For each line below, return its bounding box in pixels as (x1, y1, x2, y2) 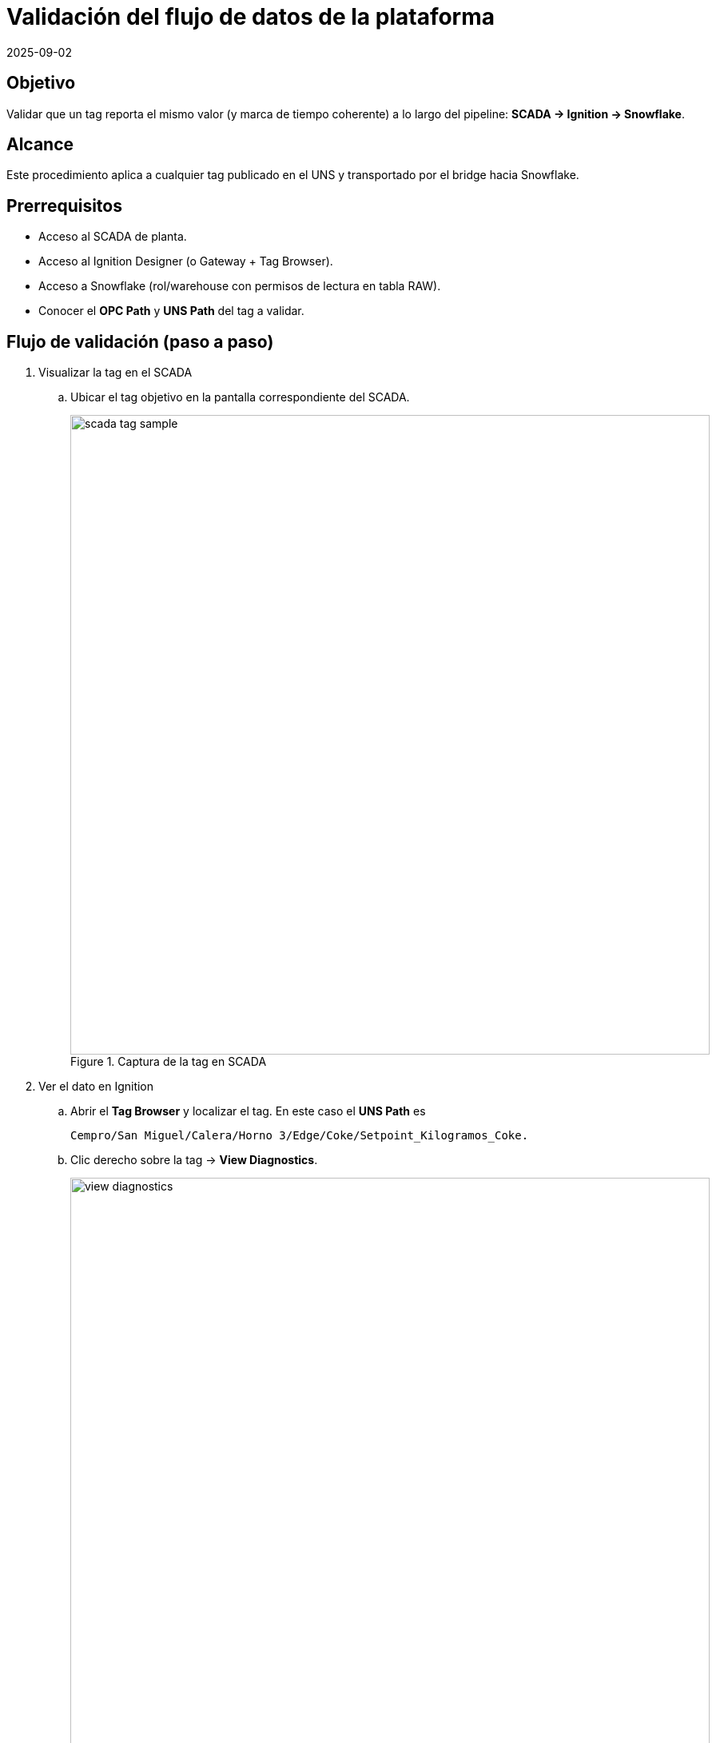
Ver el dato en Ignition (38, 1079, 154, 1094)
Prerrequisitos (6, 195, 122, 216)
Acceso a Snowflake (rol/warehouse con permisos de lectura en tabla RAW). (38, 279, 441, 293)
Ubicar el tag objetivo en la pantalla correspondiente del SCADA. (70, 390, 410, 405)
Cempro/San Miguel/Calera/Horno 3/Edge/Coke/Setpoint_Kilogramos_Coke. (70, 1129, 529, 1143)
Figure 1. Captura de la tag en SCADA (70, 1055, 267, 1069)
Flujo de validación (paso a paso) (6, 331, 274, 352)
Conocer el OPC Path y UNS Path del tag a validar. (38, 304, 304, 318)
